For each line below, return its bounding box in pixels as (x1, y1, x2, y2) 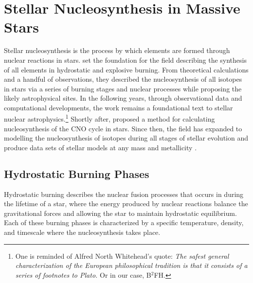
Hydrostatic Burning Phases (4, 166, 149, 181)
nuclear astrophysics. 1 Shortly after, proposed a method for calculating (4, 112, 215, 124)
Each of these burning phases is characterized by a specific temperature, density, (4, 217, 244, 228)
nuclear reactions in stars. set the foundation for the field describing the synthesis (4, 54, 247, 65)
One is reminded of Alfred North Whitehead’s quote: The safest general (15, 250, 229, 261)
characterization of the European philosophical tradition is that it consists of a (15, 260, 248, 270)
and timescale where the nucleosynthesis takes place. (4, 227, 161, 237)
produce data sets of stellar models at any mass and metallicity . (4, 142, 197, 152)
